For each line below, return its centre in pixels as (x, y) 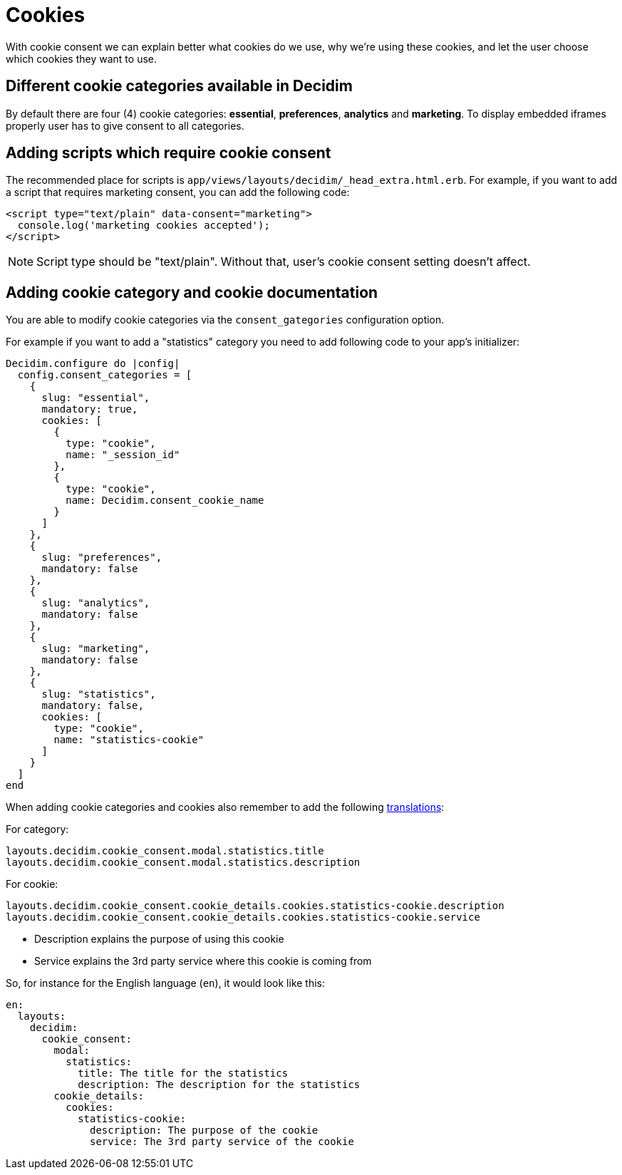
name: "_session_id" (123, 455)
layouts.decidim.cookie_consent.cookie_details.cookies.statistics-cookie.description (255, 906)
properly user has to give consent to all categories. (125, 125)
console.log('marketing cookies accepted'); (144, 226)
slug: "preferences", (102, 558)
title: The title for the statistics (183, 1073)
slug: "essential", (96, 398)
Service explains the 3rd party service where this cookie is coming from (203, 961)
